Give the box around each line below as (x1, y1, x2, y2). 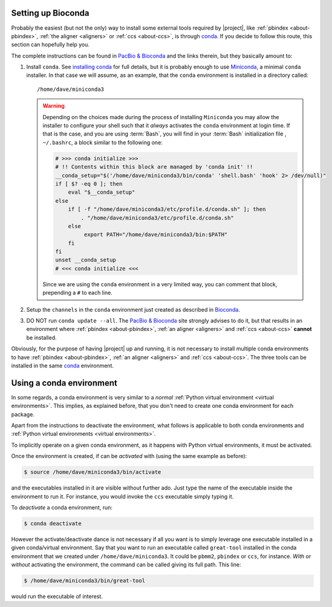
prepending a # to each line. (42, 289, 113, 297)
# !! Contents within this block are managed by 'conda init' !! (55, 163, 253, 171)
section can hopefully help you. (11, 41, 90, 48)
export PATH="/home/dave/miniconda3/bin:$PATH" (83, 231, 228, 238)
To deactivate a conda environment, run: (11, 504, 113, 511)
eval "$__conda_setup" (68, 189, 135, 196)
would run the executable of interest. (11, 593, 103, 600)
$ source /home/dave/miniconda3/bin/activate (24, 469, 161, 476)
